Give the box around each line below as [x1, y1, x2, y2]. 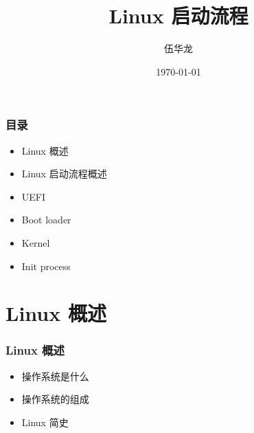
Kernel [21, 235, 50, 249]
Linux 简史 [21, 414, 69, 429]
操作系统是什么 [21, 368, 89, 383]
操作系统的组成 [21, 392, 89, 406]
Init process [21, 258, 71, 273]
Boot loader [21, 212, 71, 227]
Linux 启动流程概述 [21, 166, 107, 181]
